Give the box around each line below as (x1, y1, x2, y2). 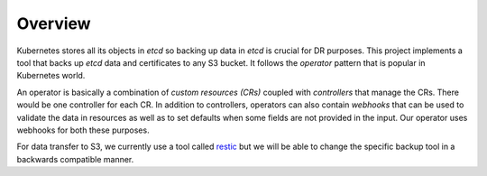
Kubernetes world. (16, 70, 86, 81)
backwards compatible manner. (16, 153, 134, 164)
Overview (16, 14, 91, 33)
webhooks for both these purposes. (16, 125, 150, 135)
